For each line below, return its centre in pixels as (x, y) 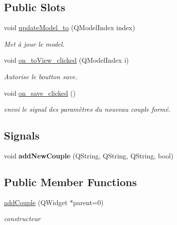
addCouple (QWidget (36, 202)
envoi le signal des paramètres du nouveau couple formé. (87, 109)
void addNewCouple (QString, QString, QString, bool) (89, 155)
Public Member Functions (70, 182)
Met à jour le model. (34, 43)
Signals (22, 135)
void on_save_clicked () (40, 93)
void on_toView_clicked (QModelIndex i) (66, 60)
